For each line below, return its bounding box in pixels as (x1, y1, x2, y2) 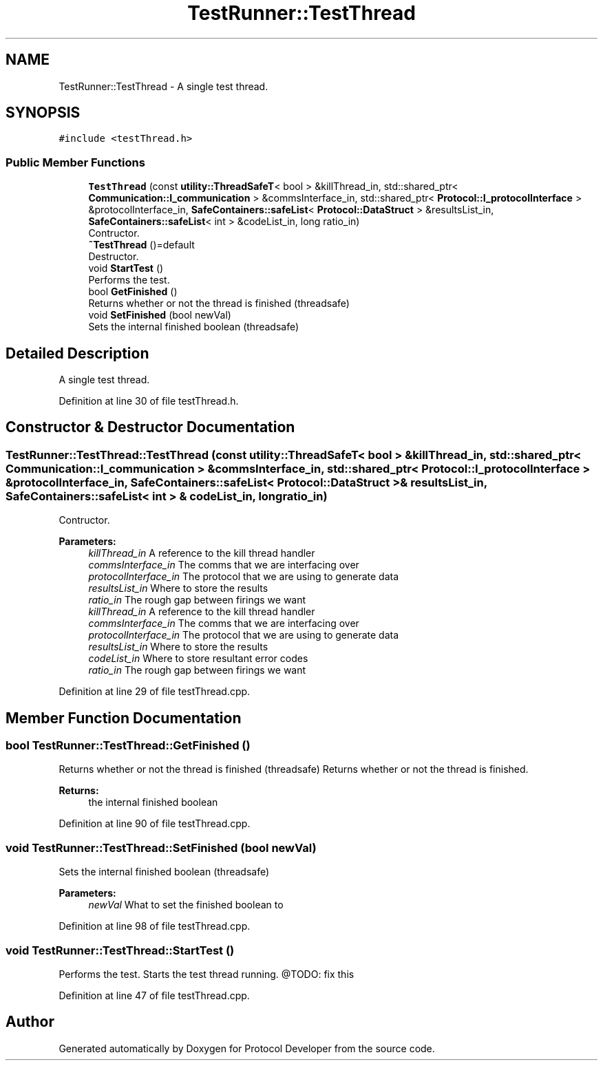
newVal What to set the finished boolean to (88, 899, 284, 911)
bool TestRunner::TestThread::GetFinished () (6, 738, 251, 753)
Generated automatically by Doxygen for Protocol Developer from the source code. (59, 1042, 435, 1054)
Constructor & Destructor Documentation (6, 418, 295, 436)
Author (6, 1013, 54, 1031)
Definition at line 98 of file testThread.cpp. (59, 920, 251, 932)
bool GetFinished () (88, 286, 178, 298)
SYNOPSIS (6, 104, 81, 122)
